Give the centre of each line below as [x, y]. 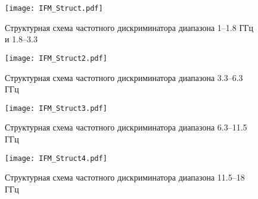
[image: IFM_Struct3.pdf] [56, 108]
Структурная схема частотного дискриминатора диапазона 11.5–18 [125, 177]
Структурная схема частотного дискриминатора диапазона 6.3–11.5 [126, 127]
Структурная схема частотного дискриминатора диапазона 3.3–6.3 [124, 77]
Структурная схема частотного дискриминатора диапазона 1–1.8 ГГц [129, 27]
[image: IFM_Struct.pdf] [54, 8]
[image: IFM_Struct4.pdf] [56, 158]
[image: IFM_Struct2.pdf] [56, 58]
